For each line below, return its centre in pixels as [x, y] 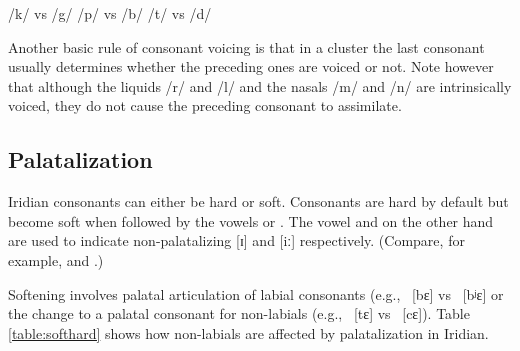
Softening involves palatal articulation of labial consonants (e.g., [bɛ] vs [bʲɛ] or [256, 293]
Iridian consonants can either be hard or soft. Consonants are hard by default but [258, 201]
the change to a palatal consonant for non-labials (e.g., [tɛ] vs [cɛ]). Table [239, 313]
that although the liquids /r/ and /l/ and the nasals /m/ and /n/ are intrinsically [260, 85]
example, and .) [56, 259]
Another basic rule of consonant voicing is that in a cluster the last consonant [246, 46]
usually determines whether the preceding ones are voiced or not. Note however [251, 66]
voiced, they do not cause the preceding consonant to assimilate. [205, 105]
